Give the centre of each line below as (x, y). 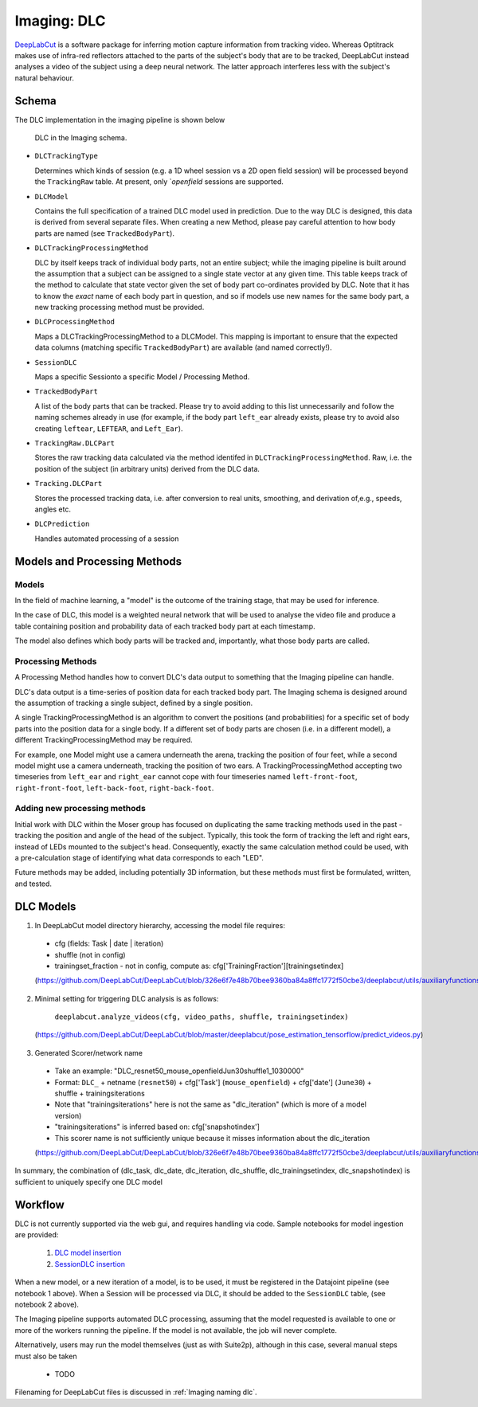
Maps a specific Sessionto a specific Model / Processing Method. (142, 377)
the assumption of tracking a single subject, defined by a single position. (134, 703)
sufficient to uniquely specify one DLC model (89, 1182)
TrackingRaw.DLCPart (75, 443)
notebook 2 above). (47, 1304)
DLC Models (45, 906)
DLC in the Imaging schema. (81, 138)
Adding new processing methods (80, 809)
